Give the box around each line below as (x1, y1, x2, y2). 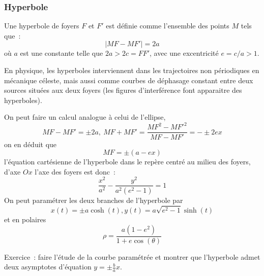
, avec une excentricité (150, 48, 219, 58)
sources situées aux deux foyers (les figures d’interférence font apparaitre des (4, 85, 242, 95)
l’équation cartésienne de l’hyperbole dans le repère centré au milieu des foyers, (4, 156, 251, 167)
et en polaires (4, 214, 46, 225)
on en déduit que (4, 139, 57, 149)
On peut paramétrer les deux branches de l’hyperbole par (4, 195, 183, 205)
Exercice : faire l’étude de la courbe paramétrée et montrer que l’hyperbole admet (4, 251, 260, 262)
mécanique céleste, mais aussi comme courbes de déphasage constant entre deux (4, 75, 253, 85)
